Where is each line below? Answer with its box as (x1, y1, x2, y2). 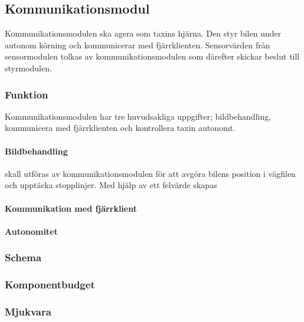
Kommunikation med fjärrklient (5, 202, 137, 214)
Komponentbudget (5, 277, 95, 292)
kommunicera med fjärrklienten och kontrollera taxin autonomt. (5, 121, 236, 134)
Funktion (5, 87, 48, 101)
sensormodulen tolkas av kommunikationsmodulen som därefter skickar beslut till (5, 50, 300, 63)
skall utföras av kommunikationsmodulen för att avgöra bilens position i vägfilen (5, 167, 296, 179)
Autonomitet (5, 225, 58, 237)
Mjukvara (5, 304, 51, 318)
